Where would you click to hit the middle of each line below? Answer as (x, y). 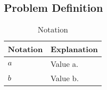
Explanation (74, 49)
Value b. (65, 78)
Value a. (64, 64)
